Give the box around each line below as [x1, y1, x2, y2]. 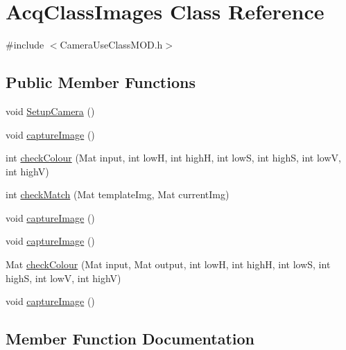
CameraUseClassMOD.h [60, 37, 163, 52]
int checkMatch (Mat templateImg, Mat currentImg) [6, 187, 230, 202]
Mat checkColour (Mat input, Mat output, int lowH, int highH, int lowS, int [6, 257, 331, 272]
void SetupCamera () [6, 103, 95, 118]
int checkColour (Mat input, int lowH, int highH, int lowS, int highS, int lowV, [6, 150, 341, 165]
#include [6, 37, 44, 52]
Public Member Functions [6, 71, 196, 93]
